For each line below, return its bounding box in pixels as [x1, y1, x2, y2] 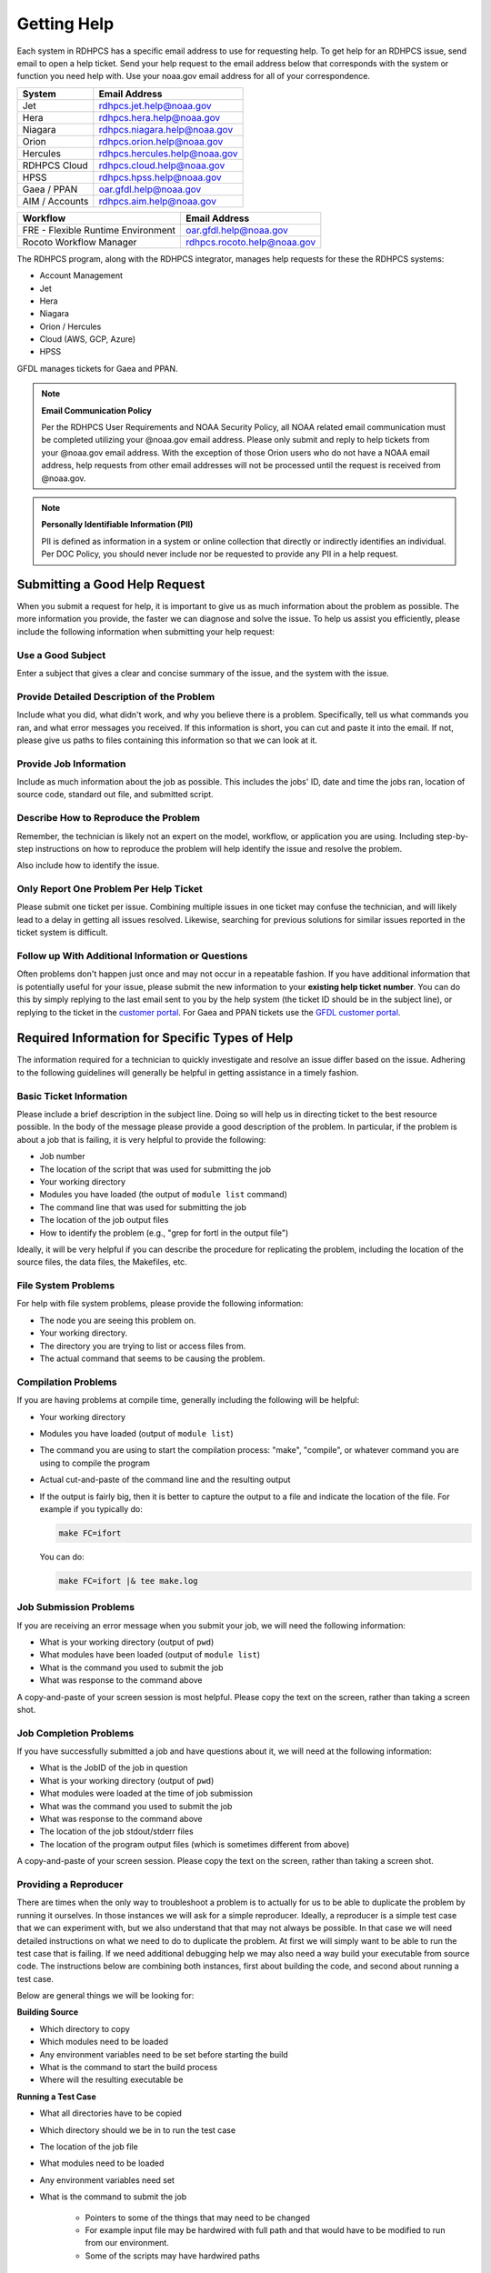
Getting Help [16, 14, 115, 34]
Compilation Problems [16, 1376, 117, 1388]
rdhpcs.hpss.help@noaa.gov [98, 171, 222, 184]
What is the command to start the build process [39, 2062, 218, 2073]
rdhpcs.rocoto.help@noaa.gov [185, 235, 316, 248]
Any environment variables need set [39, 2174, 175, 2186]
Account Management [39, 270, 123, 281]
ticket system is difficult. [16, 927, 108, 938]
